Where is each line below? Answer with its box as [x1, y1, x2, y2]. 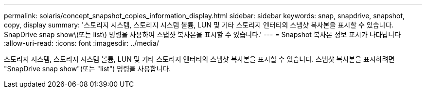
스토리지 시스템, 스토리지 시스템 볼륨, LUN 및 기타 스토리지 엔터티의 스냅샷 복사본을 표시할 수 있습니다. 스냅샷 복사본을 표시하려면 [4, 55, 395, 63]
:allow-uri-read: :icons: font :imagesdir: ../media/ [4, 39, 159, 47]
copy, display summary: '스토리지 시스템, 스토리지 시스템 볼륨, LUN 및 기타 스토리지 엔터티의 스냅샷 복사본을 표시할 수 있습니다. [4, 21, 394, 29]
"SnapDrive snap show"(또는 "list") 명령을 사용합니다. [4, 65, 171, 73]
